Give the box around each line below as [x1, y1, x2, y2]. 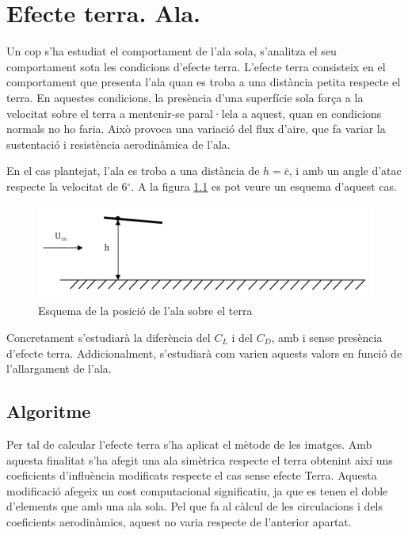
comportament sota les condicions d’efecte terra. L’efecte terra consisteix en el [6, 58, 386, 74]
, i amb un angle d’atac [288, 162, 402, 179]
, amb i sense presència [271, 328, 383, 345]
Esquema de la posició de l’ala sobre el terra [38, 302, 253, 319]
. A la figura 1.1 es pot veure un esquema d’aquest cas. [131, 177, 397, 194]
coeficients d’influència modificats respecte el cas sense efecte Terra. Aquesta [6, 467, 377, 484]
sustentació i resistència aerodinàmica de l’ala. [6, 135, 231, 152]
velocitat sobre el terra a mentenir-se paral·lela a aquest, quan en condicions [6, 104, 382, 121]
